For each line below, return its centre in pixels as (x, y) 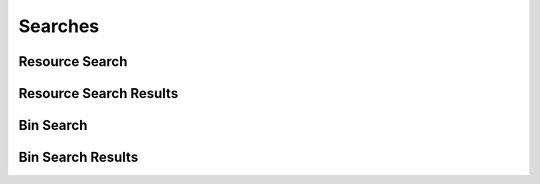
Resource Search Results (98, 93)
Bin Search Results (78, 157)
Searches (59, 26)
